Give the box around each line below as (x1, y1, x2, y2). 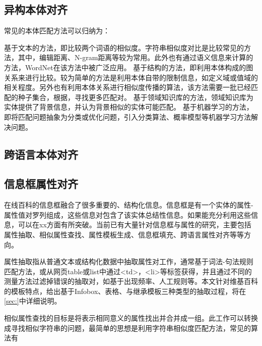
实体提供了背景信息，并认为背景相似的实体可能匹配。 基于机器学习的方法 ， (4, 102, 253, 112)
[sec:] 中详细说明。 (4, 295, 61, 306)
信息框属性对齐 (4, 176, 78, 191)
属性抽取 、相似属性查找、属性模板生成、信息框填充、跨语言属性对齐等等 (4, 229, 244, 239)
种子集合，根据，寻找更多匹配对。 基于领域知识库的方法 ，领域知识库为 (18, 91, 253, 102)
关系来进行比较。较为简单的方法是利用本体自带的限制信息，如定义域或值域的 (4, 72, 258, 82)
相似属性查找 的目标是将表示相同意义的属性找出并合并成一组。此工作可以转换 (4, 313, 258, 323)
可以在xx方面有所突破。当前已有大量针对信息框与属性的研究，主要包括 (18, 219, 251, 230)
